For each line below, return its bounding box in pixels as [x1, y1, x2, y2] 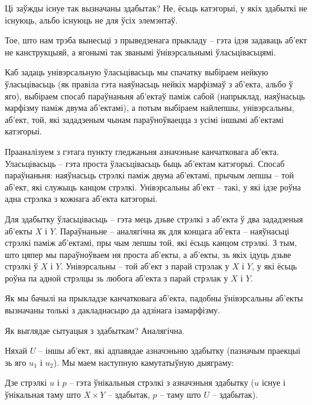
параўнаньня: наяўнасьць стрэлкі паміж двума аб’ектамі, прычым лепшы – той [5, 169, 294, 181]
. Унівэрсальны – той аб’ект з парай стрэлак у [60, 260, 229, 272]
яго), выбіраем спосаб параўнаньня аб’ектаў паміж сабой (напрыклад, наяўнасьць [5, 89, 305, 102]
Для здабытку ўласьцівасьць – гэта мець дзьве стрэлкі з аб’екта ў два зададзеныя [5, 212, 303, 225]
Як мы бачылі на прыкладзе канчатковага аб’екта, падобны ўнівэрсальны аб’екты [5, 292, 303, 304]
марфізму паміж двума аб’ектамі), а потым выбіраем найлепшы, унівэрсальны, [5, 101, 295, 114]
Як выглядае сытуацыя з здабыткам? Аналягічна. [5, 324, 185, 336]
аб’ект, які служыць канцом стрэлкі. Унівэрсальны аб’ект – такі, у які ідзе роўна [5, 180, 301, 193]
